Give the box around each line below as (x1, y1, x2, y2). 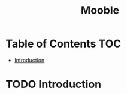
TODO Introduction (5, 78, 102, 91)
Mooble (80, 4, 120, 17)
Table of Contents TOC (5, 37, 122, 51)
